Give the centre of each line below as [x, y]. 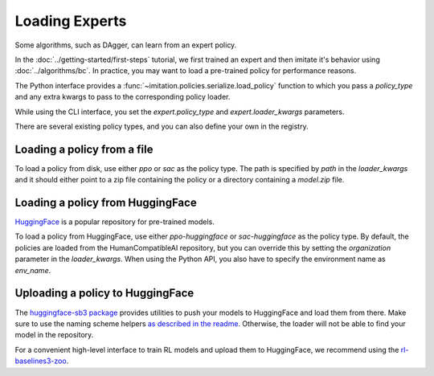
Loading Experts [71, 21]
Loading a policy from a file [84, 149]
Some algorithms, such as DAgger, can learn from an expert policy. [126, 45]
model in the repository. [54, 335]
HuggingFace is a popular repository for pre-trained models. [115, 222]
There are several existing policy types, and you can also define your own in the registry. [162, 126]
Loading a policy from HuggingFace [106, 202]
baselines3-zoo [41, 361]
